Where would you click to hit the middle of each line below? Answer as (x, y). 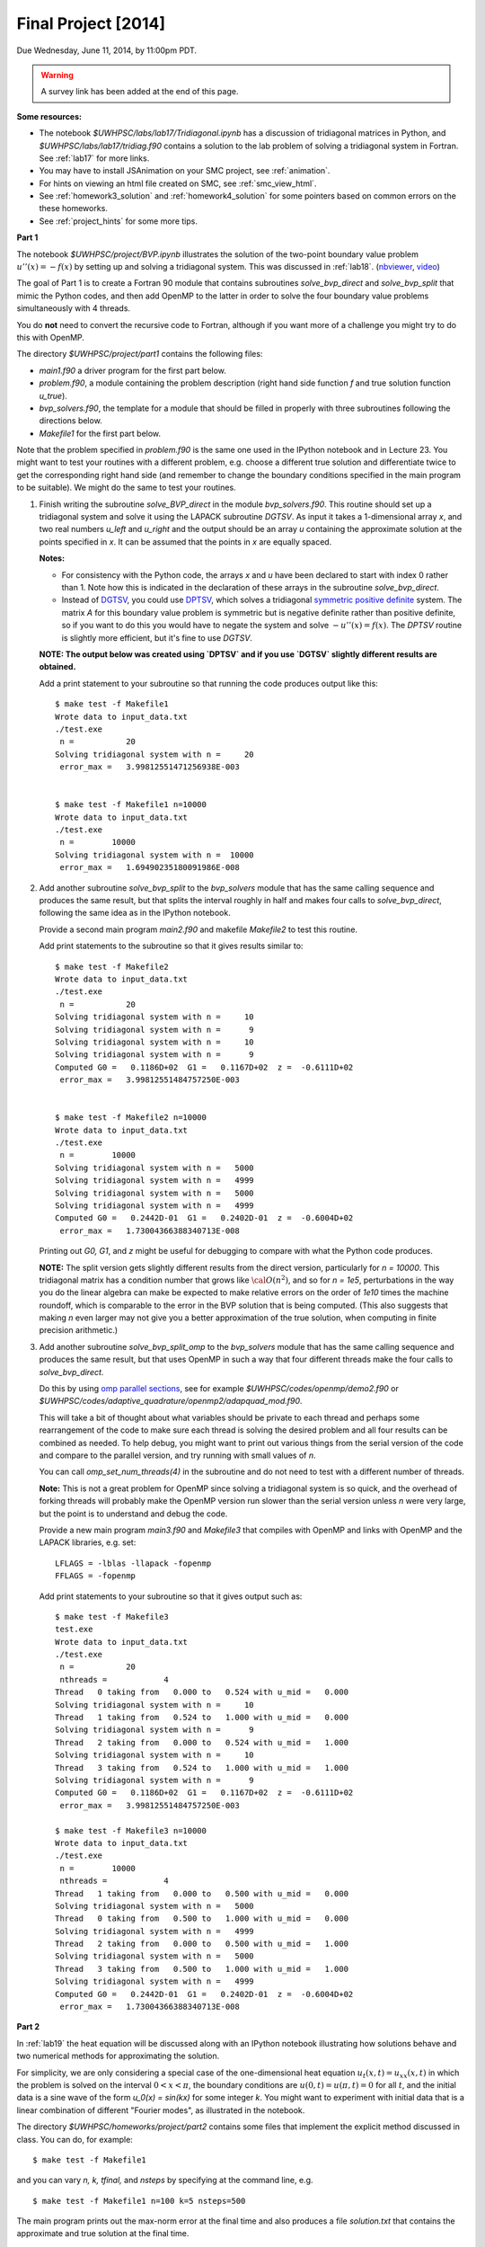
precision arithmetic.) (79, 1330)
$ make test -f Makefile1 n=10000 (131, 805)
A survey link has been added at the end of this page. (140, 92)
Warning (57, 75)
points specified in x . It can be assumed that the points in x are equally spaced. (185, 542)
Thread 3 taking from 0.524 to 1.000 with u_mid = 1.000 (202, 1767)
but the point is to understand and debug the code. (133, 1514)
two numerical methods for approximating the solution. (118, 2056)
